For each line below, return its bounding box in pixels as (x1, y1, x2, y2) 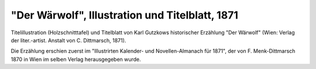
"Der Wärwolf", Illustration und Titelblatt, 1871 (11, 9, 238, 21)
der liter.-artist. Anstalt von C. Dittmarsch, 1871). (11, 37, 126, 43)
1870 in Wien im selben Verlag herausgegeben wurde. (11, 56, 142, 63)
